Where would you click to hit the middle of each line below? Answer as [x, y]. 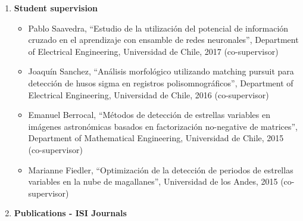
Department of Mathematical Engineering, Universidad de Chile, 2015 [156, 138]
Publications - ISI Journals [70, 213]
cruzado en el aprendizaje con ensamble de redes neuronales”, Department [163, 40]
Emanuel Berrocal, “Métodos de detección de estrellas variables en [149, 115]
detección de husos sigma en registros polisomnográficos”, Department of [161, 83]
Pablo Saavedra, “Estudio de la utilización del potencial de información [158, 28]
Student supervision [56, 8]
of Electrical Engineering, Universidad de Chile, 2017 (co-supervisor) [153, 51]
